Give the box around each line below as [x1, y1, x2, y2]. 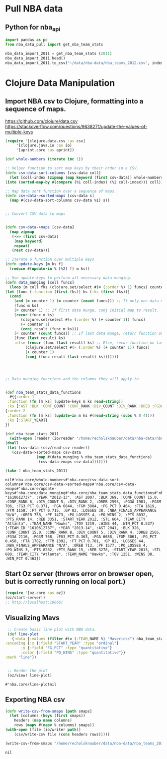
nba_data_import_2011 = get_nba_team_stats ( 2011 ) [5, 51, 112, 56]
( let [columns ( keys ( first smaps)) [9, 713, 85, 719]
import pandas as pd [5, 37, 48, 42]
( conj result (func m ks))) [20, 326, 79, 331]
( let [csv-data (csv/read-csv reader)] [7, 445, 90, 450]
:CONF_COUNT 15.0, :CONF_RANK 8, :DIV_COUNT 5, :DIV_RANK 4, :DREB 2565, [5, 530, 162, 535]
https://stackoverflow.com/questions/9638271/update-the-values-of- [5, 123, 148, 129]
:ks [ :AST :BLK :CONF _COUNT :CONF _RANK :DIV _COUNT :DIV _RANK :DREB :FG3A [7, 404, 164, 409]
